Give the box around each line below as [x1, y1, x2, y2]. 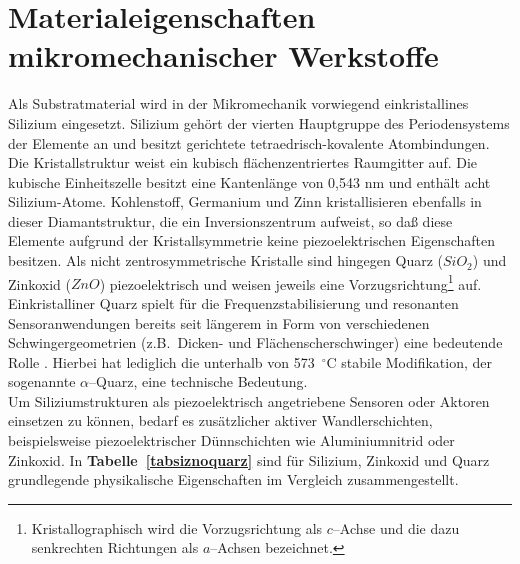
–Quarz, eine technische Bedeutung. [89, 371, 308, 392]
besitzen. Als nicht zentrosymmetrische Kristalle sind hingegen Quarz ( [8, 250, 443, 271]
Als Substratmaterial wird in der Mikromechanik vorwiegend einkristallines [8, 93, 469, 114]
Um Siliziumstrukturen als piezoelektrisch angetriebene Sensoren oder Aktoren [8, 390, 490, 411]
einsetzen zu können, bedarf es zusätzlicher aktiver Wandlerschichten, [8, 410, 433, 431]
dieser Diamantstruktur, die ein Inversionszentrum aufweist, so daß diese [8, 210, 453, 231]
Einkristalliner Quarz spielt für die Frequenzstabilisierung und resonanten [8, 292, 459, 313]
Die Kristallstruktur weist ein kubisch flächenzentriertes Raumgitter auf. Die [8, 152, 478, 173]
